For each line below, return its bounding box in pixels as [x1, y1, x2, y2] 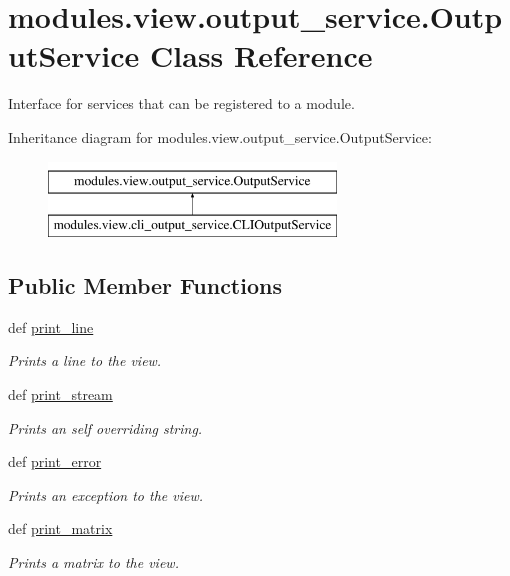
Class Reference [150, 35, 373, 76]
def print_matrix [8, 518, 113, 539]
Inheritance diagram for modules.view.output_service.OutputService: [8, 126, 432, 147]
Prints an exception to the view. [8, 484, 204, 505]
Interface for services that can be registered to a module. [8, 93, 355, 114]
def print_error [8, 451, 102, 472]
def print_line [8, 316, 94, 337]
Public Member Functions [8, 270, 282, 301]
